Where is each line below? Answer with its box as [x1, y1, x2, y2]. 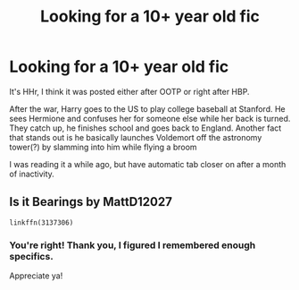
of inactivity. [9, 168, 55, 179]
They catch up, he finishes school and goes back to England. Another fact [9, 123, 282, 133]
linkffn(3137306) [9, 217, 74, 227]
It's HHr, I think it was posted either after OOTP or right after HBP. [9, 86, 250, 97]
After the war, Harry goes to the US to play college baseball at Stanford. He [9, 103, 286, 114]
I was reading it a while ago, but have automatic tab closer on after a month [9, 158, 287, 169]
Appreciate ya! [9, 270, 63, 281]
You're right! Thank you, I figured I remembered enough [9, 239, 256, 252]
